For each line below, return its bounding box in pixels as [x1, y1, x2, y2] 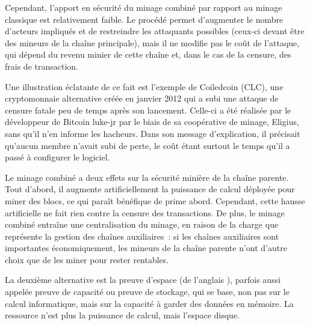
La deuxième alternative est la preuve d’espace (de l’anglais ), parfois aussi [5, 273, 281, 286]
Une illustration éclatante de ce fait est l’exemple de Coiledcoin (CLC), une [5, 80, 284, 93]
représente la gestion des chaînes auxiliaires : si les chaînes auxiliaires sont [5, 229, 279, 242]
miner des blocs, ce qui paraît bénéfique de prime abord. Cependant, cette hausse [5, 194, 305, 207]
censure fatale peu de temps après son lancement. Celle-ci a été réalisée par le [5, 103, 291, 116]
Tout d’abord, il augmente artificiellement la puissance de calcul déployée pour [5, 183, 295, 195]
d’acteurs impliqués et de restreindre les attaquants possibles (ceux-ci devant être [5, 25, 305, 37]
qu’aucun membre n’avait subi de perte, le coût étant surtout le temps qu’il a [5, 139, 290, 151]
